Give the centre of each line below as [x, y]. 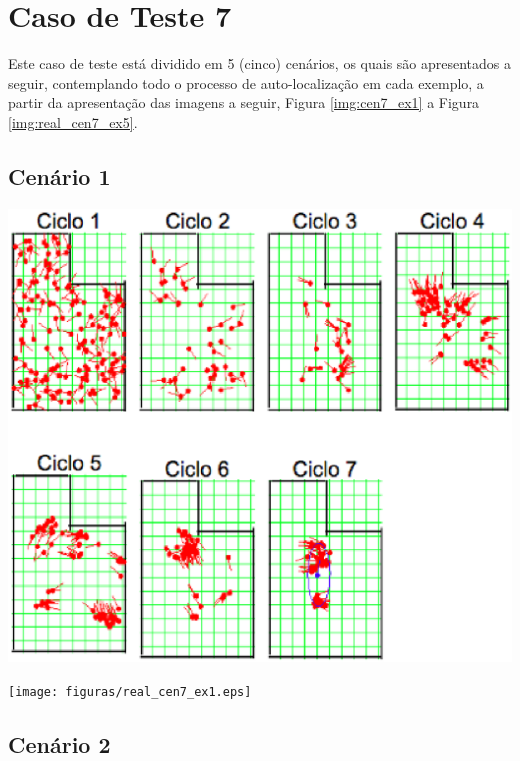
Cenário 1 [59, 175]
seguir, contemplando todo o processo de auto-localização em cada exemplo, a [246, 82]
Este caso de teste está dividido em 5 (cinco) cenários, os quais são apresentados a [260, 63]
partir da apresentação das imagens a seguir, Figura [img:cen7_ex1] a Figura [244, 102]
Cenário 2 [59, 743]
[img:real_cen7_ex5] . [73, 121]
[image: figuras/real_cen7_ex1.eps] [130, 691]
